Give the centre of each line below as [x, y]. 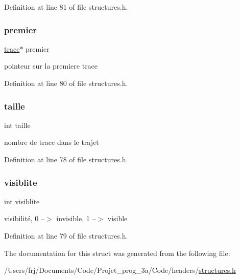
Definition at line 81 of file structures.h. [66, 7]
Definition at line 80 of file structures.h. [66, 83]
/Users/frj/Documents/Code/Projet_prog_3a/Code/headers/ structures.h [120, 270]
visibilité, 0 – [25, 218]
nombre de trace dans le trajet [52, 142]
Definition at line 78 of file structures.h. [66, 159]
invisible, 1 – [76, 218]
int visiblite [22, 201]
